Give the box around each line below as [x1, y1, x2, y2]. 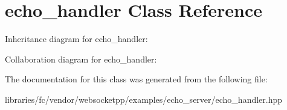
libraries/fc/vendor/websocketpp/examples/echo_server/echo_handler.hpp [5, 93, 283, 105]
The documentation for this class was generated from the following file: [5, 73, 268, 85]
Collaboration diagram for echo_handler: [5, 52, 157, 65]
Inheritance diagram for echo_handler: [5, 32, 148, 45]
